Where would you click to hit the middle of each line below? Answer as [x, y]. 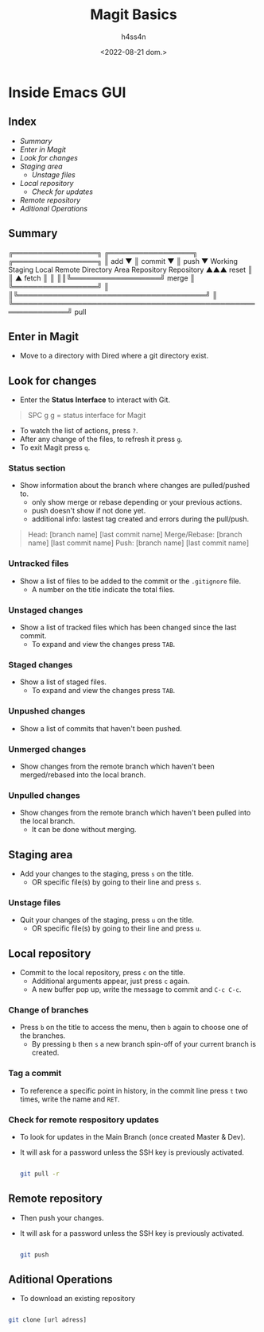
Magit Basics [134, 15]
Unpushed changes [47, 711]
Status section [37, 468]
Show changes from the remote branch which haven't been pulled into [135, 813]
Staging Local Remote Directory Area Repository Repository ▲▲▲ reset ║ [130, 269]
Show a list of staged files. [63, 682]
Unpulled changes [45, 795]
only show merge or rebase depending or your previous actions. [137, 502]
